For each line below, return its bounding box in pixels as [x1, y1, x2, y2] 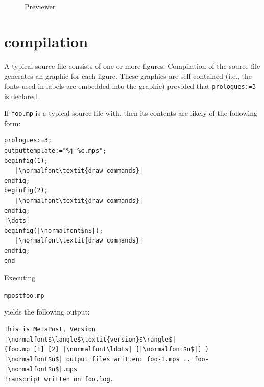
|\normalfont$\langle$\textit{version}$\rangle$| [4, 335, 176, 343]
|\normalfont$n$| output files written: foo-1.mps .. [4, 355, 191, 363]
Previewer [25, 1, 56, 11]
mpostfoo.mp [4, 292, 44, 299]
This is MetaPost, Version [4, 325, 95, 333]
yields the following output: [4, 306, 90, 317]
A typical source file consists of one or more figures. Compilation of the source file [4, 60, 260, 71]
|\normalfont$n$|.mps [4, 366, 78, 373]
